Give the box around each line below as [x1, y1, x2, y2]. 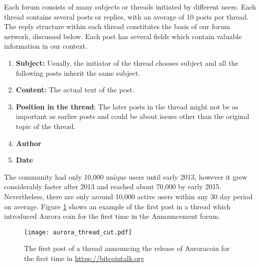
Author [16, 138, 42, 148]
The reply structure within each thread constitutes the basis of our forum [4, 21, 230, 32]
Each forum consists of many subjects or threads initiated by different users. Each [4, 2, 256, 12]
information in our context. [4, 41, 88, 51]
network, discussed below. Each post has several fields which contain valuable [4, 31, 242, 41]
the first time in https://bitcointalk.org [24, 252, 145, 263]
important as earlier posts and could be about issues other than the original [16, 111, 249, 121]
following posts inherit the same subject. [16, 67, 141, 78]
